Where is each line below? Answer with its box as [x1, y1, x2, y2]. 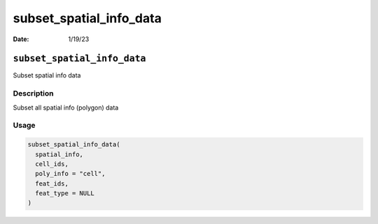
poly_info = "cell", [35, 170, 106, 178]
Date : [13, 35, 29, 43]
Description [13, 89, 54, 98]
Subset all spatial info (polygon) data [13, 103, 119, 112]
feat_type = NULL [35, 189, 94, 197]
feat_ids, [35, 179, 69, 188]
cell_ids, [35, 160, 69, 167]
